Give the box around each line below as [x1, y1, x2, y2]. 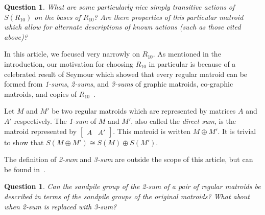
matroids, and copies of [4, 88, 77, 99]
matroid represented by [4, 125, 77, 136]
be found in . [4, 164, 45, 174]
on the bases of [34, 11, 81, 22]
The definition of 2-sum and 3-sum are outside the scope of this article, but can [4, 154, 253, 165]
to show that [4, 137, 44, 147]
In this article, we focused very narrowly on [4, 48, 140, 59]
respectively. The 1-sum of [14, 115, 97, 126]
